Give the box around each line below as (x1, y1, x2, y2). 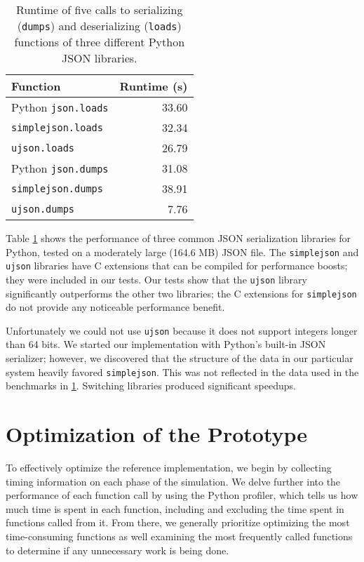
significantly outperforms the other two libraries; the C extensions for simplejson (6, 286, 357, 300)
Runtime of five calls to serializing (16, 1, 183, 18)
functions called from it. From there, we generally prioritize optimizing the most (6, 515, 350, 530)
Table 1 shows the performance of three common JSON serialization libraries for (6, 231, 351, 245)
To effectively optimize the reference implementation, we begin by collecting (6, 460, 332, 475)
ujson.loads (11, 142, 75, 154)
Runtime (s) (119, 78, 188, 94)
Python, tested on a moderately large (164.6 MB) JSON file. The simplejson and (6, 244, 359, 259)
